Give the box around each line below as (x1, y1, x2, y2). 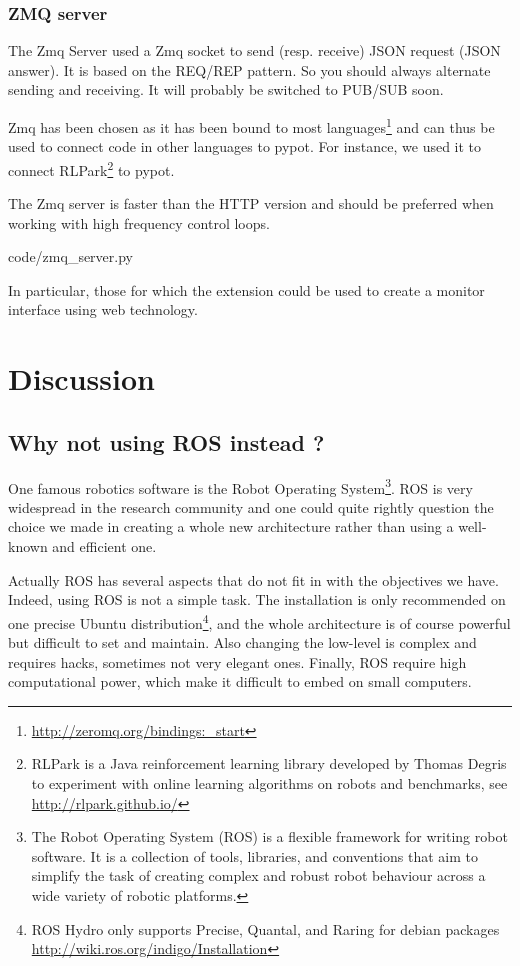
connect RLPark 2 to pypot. (8, 156, 175, 180)
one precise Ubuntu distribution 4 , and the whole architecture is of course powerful (8, 609, 511, 633)
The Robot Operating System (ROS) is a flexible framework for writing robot (31, 826, 508, 847)
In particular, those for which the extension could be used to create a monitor (8, 279, 485, 300)
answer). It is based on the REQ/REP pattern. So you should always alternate (8, 59, 491, 80)
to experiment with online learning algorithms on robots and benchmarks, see (31, 773, 508, 794)
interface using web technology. (8, 299, 198, 320)
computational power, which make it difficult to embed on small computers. (8, 671, 472, 692)
